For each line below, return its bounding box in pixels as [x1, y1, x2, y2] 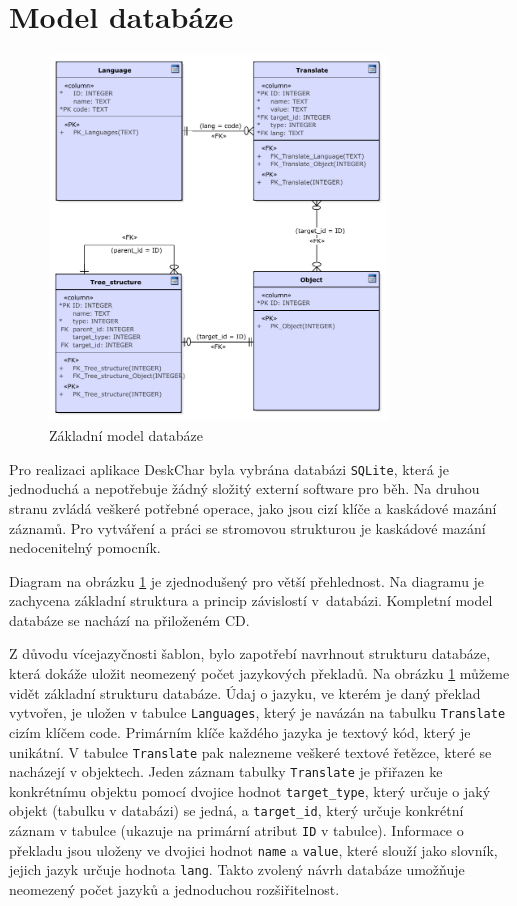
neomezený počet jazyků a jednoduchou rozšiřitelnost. [9, 879, 340, 900]
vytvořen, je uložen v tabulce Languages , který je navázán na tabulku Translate [9, 702, 506, 723]
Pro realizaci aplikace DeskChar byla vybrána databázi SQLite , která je [9, 458, 449, 479]
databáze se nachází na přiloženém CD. [9, 609, 250, 630]
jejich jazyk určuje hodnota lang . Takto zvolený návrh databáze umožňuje [9, 859, 465, 880]
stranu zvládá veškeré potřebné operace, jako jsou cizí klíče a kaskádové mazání [9, 497, 497, 518]
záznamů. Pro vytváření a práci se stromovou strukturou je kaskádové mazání [9, 517, 486, 538]
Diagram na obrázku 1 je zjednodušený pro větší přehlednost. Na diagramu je [9, 570, 485, 591]
